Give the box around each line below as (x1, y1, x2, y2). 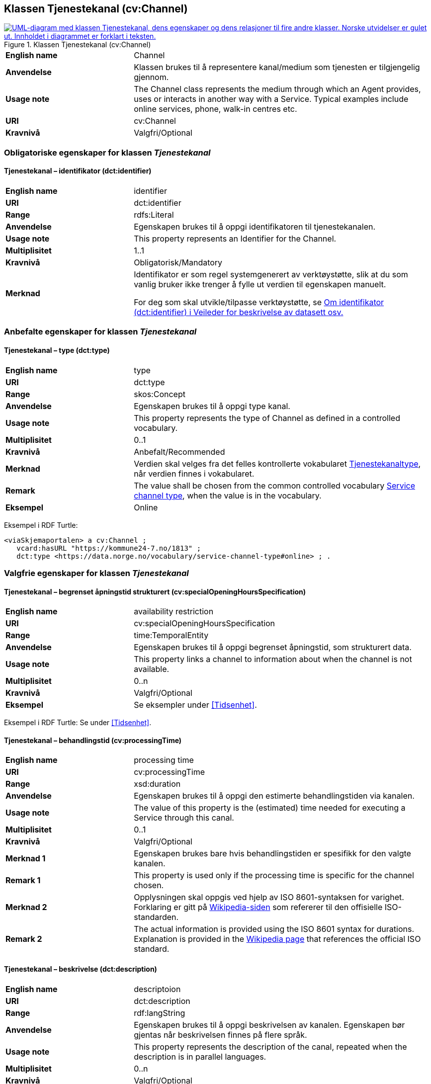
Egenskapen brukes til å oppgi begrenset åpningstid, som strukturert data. (134, 642, 412, 653)
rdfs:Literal (134, 210, 174, 220)
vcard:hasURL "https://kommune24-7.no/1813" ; (16, 544, 201, 552)
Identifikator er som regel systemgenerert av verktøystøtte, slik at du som (134, 269, 408, 280)
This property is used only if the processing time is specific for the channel (134, 870, 414, 881)
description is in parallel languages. (134, 1051, 266, 1062)
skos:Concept (134, 389, 185, 399)
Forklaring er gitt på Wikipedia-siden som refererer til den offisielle (134, 902, 383, 913)
